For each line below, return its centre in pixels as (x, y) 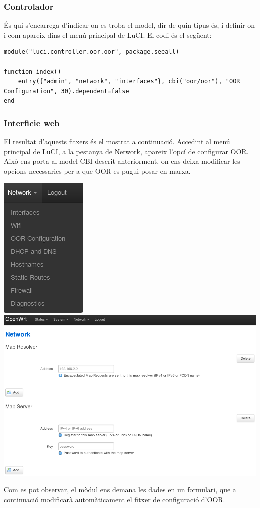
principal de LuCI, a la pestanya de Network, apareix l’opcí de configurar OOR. (126, 151)
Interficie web (32, 123)
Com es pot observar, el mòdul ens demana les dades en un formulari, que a (120, 490)
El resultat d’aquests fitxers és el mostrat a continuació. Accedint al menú (117, 142)
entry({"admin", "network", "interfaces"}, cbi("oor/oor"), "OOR (129, 82)
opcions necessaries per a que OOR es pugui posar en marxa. (97, 171)
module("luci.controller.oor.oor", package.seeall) (92, 52)
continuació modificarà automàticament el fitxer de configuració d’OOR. (115, 500)
